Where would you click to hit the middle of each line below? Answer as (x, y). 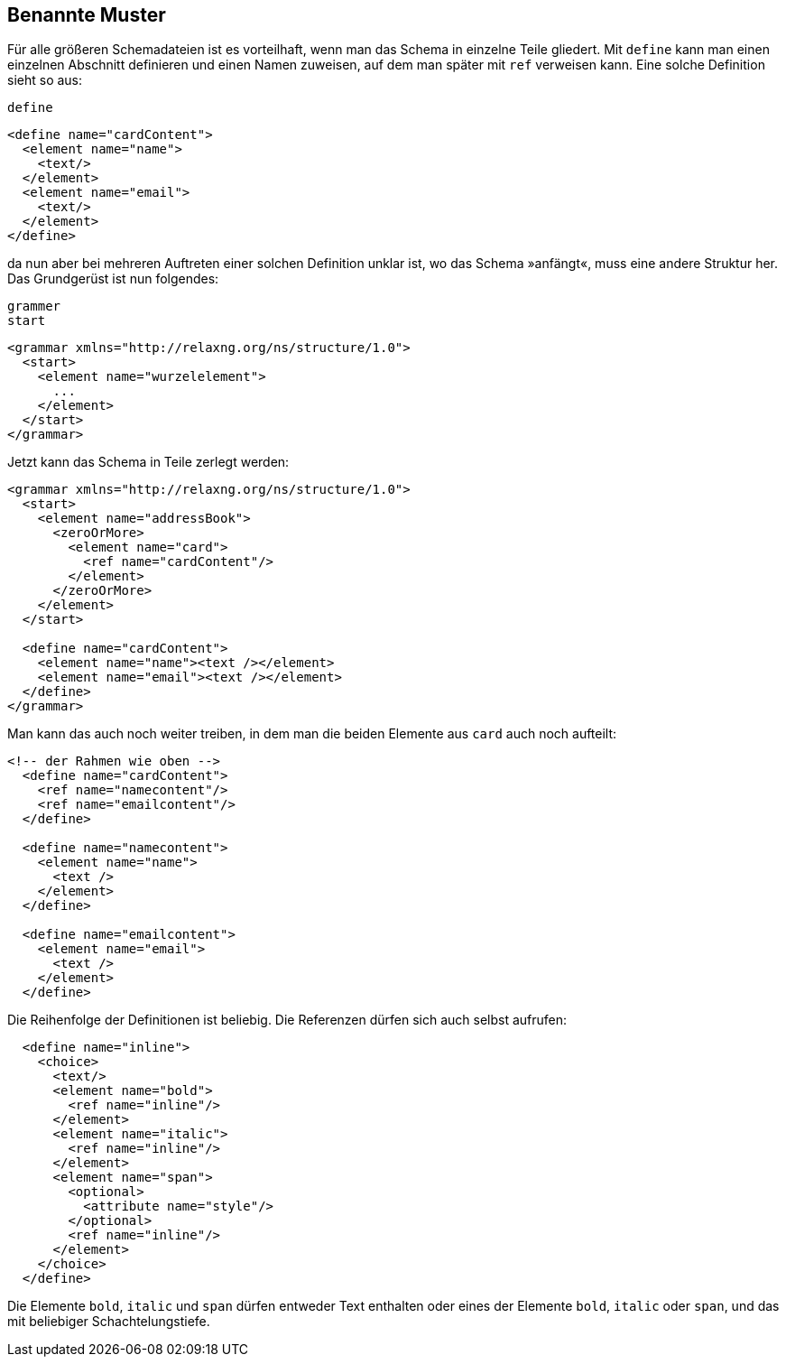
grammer (34, 306)
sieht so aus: (45, 80)
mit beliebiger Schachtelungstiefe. (109, 1322)
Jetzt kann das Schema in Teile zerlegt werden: (148, 462)
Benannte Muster (87, 15)
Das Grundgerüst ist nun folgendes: (113, 279)
